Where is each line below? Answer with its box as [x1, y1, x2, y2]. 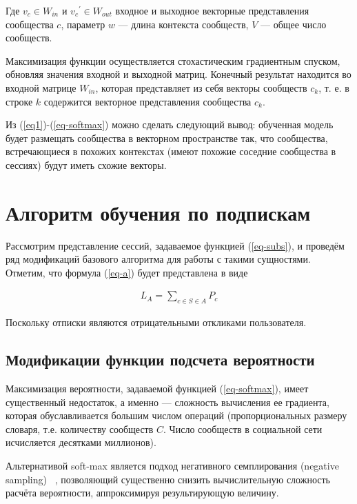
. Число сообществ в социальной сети [163, 421, 323, 436]
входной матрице [6, 80, 76, 94]
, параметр [61, 17, 105, 31]
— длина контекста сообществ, [118, 17, 249, 31]
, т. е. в [318, 80, 349, 94]
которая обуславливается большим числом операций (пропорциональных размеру [6, 408, 347, 423]
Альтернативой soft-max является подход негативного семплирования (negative [6, 458, 339, 473]
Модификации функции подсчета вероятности [6, 349, 315, 370]
